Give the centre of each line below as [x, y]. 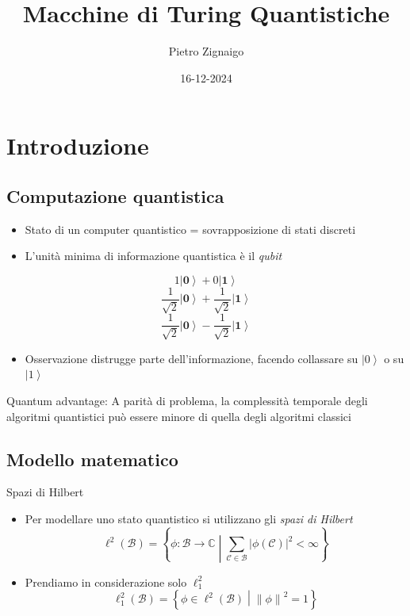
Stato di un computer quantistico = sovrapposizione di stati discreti [190, 229]
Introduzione [78, 145]
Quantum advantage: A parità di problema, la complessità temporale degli [187, 400]
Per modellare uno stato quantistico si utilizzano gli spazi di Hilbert [189, 518]
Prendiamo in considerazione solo [106, 582]
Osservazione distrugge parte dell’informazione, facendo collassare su [192, 358]
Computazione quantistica [115, 195]
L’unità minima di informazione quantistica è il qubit [153, 256]
